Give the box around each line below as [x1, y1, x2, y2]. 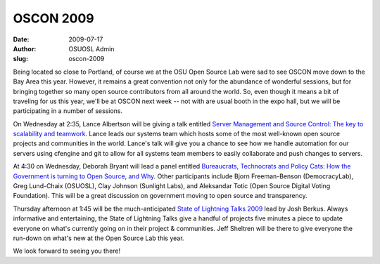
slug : [13, 55, 28, 63]
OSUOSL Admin [68, 44, 115, 53]
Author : [13, 44, 37, 53]
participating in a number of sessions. [13, 107, 123, 115]
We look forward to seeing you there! [13, 246, 121, 256]
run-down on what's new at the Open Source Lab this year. [13, 234, 184, 242]
